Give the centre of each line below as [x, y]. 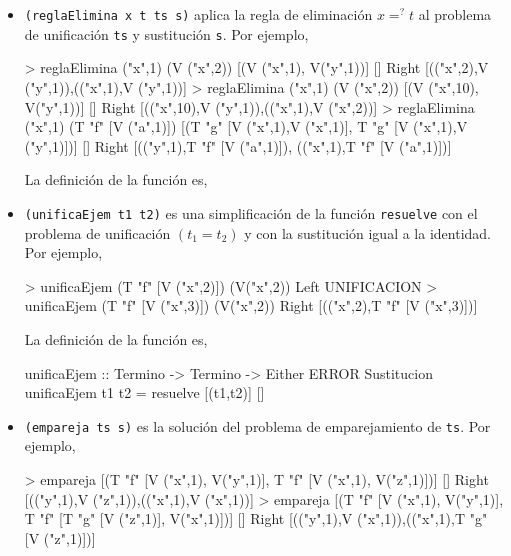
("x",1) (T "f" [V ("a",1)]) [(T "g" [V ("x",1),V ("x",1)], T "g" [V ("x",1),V [246, 126]
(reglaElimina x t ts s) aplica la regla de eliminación [198, 14]
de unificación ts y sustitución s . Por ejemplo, [166, 33]
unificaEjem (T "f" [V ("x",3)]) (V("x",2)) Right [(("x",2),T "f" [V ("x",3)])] [251, 305]
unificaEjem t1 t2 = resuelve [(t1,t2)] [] [144, 392]
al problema [455, 14]
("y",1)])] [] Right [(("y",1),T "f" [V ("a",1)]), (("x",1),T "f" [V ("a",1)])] [238, 145]
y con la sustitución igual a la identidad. [367, 232]
